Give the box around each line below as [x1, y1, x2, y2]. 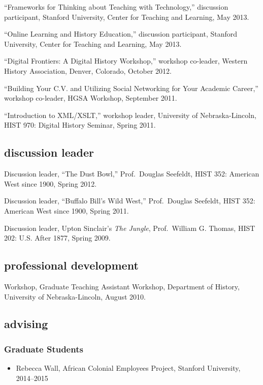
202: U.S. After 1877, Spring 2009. [4, 232, 111, 243]
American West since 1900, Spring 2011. [4, 205, 129, 216]
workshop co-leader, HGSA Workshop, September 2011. [4, 93, 177, 103]
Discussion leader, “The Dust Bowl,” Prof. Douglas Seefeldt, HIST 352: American [4, 168, 259, 179]
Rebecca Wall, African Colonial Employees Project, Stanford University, [16, 363, 241, 373]
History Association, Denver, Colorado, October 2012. [4, 65, 172, 76]
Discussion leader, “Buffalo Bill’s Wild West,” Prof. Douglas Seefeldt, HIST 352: [4, 195, 255, 206]
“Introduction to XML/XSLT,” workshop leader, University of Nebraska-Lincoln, [4, 109, 256, 120]
